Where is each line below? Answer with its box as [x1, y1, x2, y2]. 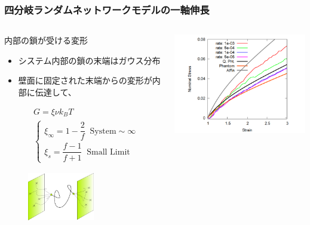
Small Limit [87, 147, 130, 156]
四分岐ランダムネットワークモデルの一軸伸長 [4, 2, 210, 17]
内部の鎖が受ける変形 [4, 34, 88, 47]
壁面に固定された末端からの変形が [18, 74, 152, 87]
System [90, 127, 116, 135]
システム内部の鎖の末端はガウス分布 [18, 54, 161, 66]
